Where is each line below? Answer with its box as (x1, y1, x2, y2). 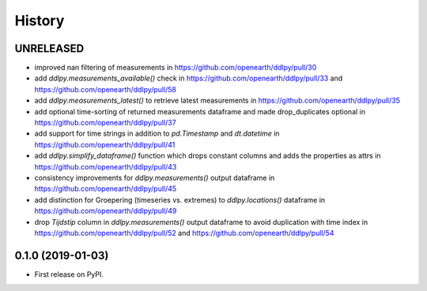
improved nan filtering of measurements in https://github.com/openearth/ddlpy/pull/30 (34, 63, 317, 73)
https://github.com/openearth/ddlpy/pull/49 (34, 206, 177, 216)
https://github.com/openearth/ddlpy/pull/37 (34, 118, 177, 128)
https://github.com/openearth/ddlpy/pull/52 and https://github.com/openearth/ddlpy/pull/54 (34, 228, 334, 237)
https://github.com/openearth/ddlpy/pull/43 (34, 162, 177, 171)
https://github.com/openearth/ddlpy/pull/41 (34, 140, 176, 149)
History (14, 12, 65, 29)
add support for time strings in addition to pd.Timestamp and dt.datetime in (34, 129, 280, 138)
